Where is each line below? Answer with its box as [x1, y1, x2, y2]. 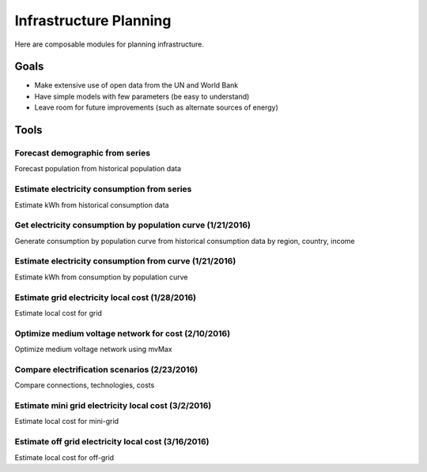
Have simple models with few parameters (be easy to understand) [34, 92, 250, 101]
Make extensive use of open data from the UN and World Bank [34, 81, 239, 90]
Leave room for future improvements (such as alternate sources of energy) [34, 103, 278, 112]
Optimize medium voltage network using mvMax [14, 344, 173, 354]
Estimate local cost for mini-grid [14, 417, 119, 426]
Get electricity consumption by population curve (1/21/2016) [14, 219, 251, 230]
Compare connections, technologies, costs [14, 380, 155, 390]
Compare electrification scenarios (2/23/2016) [14, 364, 198, 375]
